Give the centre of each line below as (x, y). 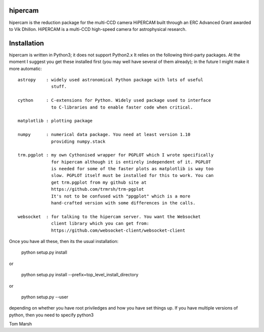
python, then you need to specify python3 (51, 315)
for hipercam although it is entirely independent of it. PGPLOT (131, 162)
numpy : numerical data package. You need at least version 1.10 (104, 135)
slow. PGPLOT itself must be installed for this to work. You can (132, 176)
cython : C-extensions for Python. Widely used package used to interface (114, 100)
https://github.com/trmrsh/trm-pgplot (98, 189)
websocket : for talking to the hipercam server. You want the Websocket (109, 217)
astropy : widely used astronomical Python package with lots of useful (110, 80)
